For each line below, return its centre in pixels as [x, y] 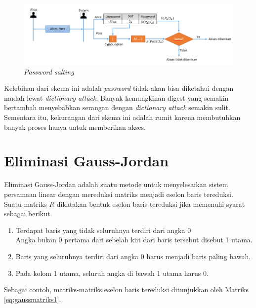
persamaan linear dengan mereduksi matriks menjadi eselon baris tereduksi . [119, 194]
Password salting [49, 71]
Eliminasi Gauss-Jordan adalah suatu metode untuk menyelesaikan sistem [116, 184]
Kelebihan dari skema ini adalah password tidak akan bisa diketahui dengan [119, 88]
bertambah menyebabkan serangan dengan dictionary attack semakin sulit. [117, 107]
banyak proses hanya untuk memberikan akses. [75, 127]
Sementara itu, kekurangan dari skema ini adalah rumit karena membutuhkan [122, 117]
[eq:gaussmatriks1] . [33, 299]
